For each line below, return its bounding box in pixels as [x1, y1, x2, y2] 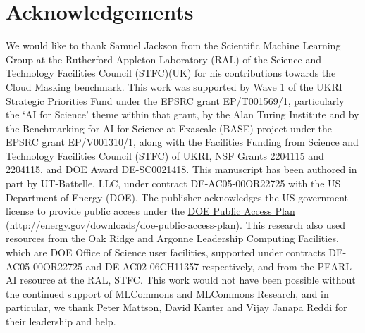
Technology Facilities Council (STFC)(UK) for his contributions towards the [6, 65, 336, 80]
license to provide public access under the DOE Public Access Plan [6, 203, 295, 218]
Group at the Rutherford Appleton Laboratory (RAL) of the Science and [6, 51, 321, 66]
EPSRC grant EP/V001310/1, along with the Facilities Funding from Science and [6, 134, 359, 149]
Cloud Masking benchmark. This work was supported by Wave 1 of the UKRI [6, 79, 342, 94]
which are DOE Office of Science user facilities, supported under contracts [6, 245, 326, 260]
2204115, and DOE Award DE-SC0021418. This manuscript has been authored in [6, 162, 357, 177]
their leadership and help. [6, 314, 116, 328]
